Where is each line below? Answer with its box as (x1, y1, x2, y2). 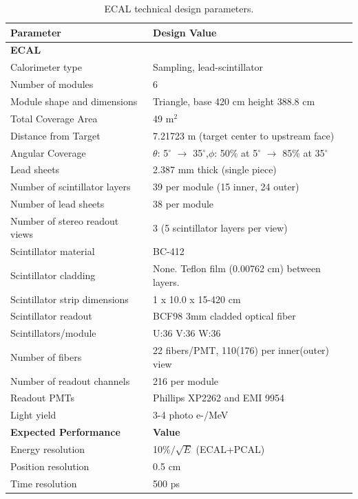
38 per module (153, 197, 214, 211)
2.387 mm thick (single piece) (153, 162, 277, 177)
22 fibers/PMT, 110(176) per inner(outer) (153, 343, 330, 357)
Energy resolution (10, 441, 85, 456)
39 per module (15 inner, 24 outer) (153, 179, 299, 194)
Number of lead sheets (10, 197, 105, 211)
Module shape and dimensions (10, 93, 138, 108)
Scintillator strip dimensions (10, 291, 129, 306)
